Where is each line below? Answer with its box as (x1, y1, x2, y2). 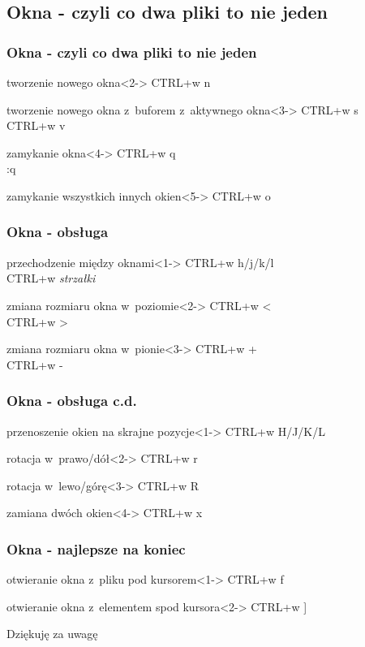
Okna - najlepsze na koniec (6, 538, 186, 559)
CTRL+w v (6, 117, 66, 134)
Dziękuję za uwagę (6, 625, 98, 642)
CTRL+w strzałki (6, 270, 96, 287)
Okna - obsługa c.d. (6, 390, 137, 411)
